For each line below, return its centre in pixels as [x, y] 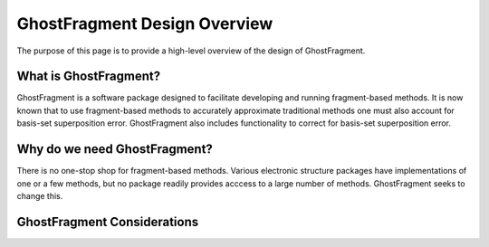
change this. [40, 195]
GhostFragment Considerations [108, 222]
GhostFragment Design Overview [145, 24]
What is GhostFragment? [89, 76]
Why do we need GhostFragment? [115, 149]
